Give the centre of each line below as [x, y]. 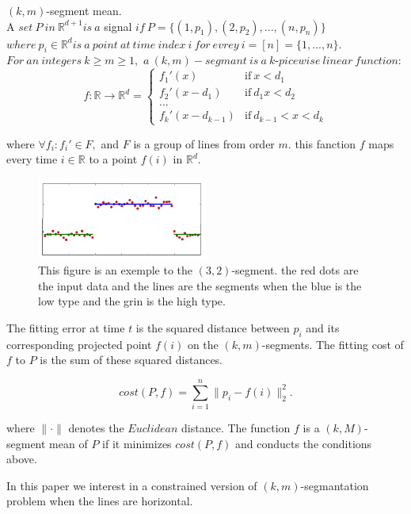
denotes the [96, 428]
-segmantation [335, 485]
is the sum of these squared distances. [131, 360]
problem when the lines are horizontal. [100, 501]
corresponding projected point [79, 344]
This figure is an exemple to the [116, 270]
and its [323, 327]
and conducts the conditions [304, 443]
